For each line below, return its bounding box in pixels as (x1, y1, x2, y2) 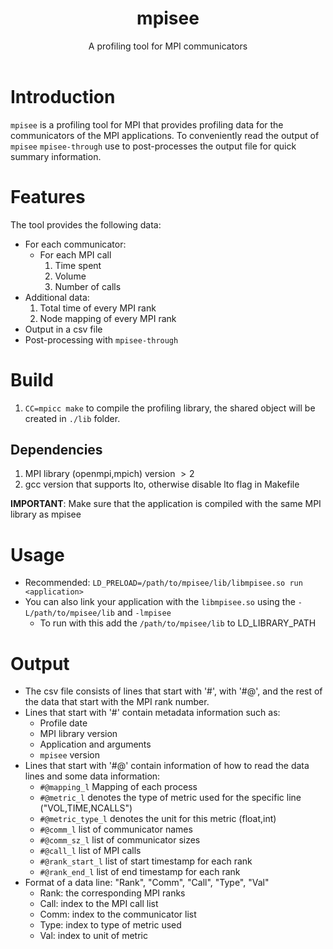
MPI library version (39, 728, 118, 740)
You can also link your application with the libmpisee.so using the (24, 596, 296, 608)
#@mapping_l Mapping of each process (39, 781, 198, 793)
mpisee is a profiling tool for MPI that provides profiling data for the (10, 118, 284, 131)
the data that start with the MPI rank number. (24, 696, 210, 708)
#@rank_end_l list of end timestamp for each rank (39, 866, 241, 878)
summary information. (10, 150, 102, 162)
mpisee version (39, 749, 100, 761)
